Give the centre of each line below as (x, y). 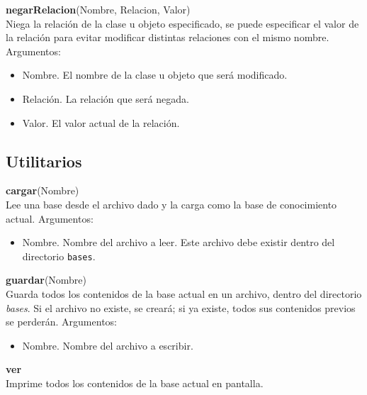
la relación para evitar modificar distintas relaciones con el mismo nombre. (168, 37)
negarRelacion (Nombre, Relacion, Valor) (98, 9)
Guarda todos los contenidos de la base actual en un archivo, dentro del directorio (184, 293)
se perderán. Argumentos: (61, 322)
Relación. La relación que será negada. (106, 98)
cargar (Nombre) (43, 190)
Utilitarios (44, 161)
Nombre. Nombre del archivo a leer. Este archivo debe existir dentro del (179, 242)
